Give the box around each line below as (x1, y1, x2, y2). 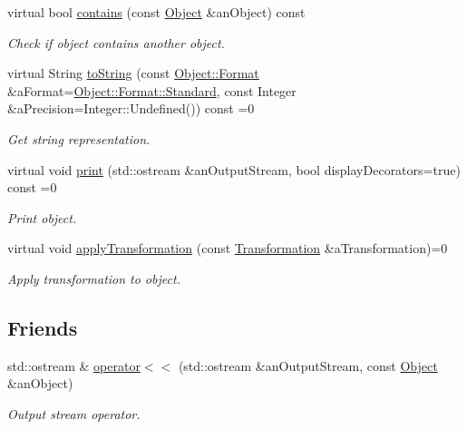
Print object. (7, 208, 77, 227)
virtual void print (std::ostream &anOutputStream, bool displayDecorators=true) (7, 160, 461, 179)
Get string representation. (7, 129, 151, 148)
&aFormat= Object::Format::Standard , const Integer (7, 81, 297, 100)
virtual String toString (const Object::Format (7, 63, 259, 83)
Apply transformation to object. (7, 268, 180, 288)
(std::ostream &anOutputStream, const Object (178, 356, 438, 375)
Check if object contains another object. (7, 33, 225, 52)
